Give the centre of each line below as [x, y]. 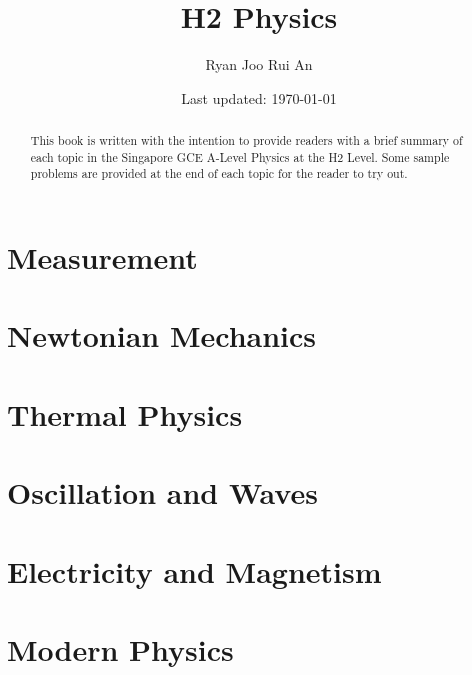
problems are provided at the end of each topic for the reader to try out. [219, 173]
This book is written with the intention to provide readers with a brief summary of [246, 140]
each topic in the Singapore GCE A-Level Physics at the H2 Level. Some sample [240, 156]
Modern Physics [120, 648]
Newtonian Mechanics [162, 335]
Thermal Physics [125, 413]
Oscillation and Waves [162, 492]
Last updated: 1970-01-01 [259, 97]
